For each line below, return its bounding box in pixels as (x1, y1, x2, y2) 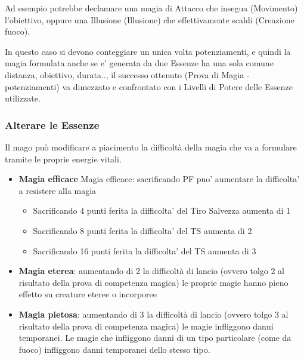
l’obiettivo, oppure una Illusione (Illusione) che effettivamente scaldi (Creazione (5, 13, 294, 26)
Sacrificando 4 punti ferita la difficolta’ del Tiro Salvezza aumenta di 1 (33, 204, 291, 217)
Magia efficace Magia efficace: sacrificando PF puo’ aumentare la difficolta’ (18, 173, 300, 185)
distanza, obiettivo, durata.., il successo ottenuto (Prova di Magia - (5, 68, 250, 81)
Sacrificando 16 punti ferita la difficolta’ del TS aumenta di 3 (33, 244, 256, 257)
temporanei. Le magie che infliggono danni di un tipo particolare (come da (18, 331, 291, 344)
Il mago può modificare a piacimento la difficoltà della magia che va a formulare (5, 140, 297, 153)
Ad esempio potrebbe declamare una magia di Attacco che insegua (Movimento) (5, 2, 298, 14)
